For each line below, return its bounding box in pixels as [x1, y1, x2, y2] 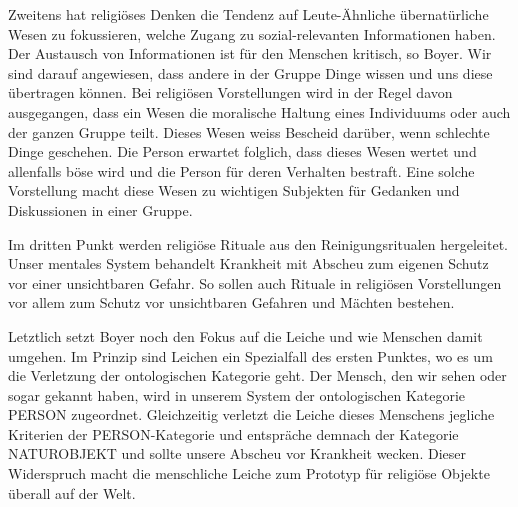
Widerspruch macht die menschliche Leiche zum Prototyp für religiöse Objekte [8, 463, 490, 484]
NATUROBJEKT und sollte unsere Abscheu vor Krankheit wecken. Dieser [8, 443, 466, 464]
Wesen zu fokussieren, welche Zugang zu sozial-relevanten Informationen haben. [8, 23, 496, 44]
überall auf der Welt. [8, 482, 136, 503]
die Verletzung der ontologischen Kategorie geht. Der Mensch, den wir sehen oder [8, 365, 507, 386]
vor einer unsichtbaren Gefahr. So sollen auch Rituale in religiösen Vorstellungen [8, 272, 502, 293]
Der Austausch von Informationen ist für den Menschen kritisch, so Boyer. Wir [8, 43, 492, 64]
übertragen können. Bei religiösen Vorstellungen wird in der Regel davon [8, 82, 453, 103]
